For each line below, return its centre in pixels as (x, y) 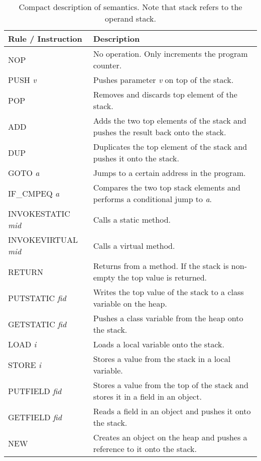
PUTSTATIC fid (37, 298)
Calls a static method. (132, 219)
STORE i (25, 364)
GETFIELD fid (35, 417)
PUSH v (22, 80)
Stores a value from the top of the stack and (171, 385)
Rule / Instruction (45, 38)
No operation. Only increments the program (170, 54)
